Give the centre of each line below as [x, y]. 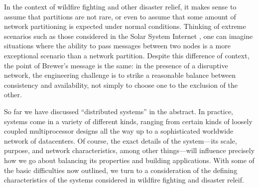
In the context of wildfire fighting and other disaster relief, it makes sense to [120, 6]
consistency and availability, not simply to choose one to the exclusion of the [121, 85]
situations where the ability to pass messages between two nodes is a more [117, 46]
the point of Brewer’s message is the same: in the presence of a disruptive [116, 65]
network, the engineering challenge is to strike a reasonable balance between [120, 75]
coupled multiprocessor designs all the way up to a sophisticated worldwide [119, 131]
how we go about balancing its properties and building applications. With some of [129, 160]
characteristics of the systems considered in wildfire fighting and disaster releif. [124, 180]
